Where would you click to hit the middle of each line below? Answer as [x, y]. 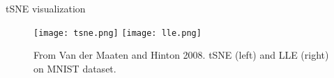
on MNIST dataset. [75, 68]
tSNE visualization [46, 8]
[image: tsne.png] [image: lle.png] [117, 33]
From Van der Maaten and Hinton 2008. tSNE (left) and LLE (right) [181, 55]
